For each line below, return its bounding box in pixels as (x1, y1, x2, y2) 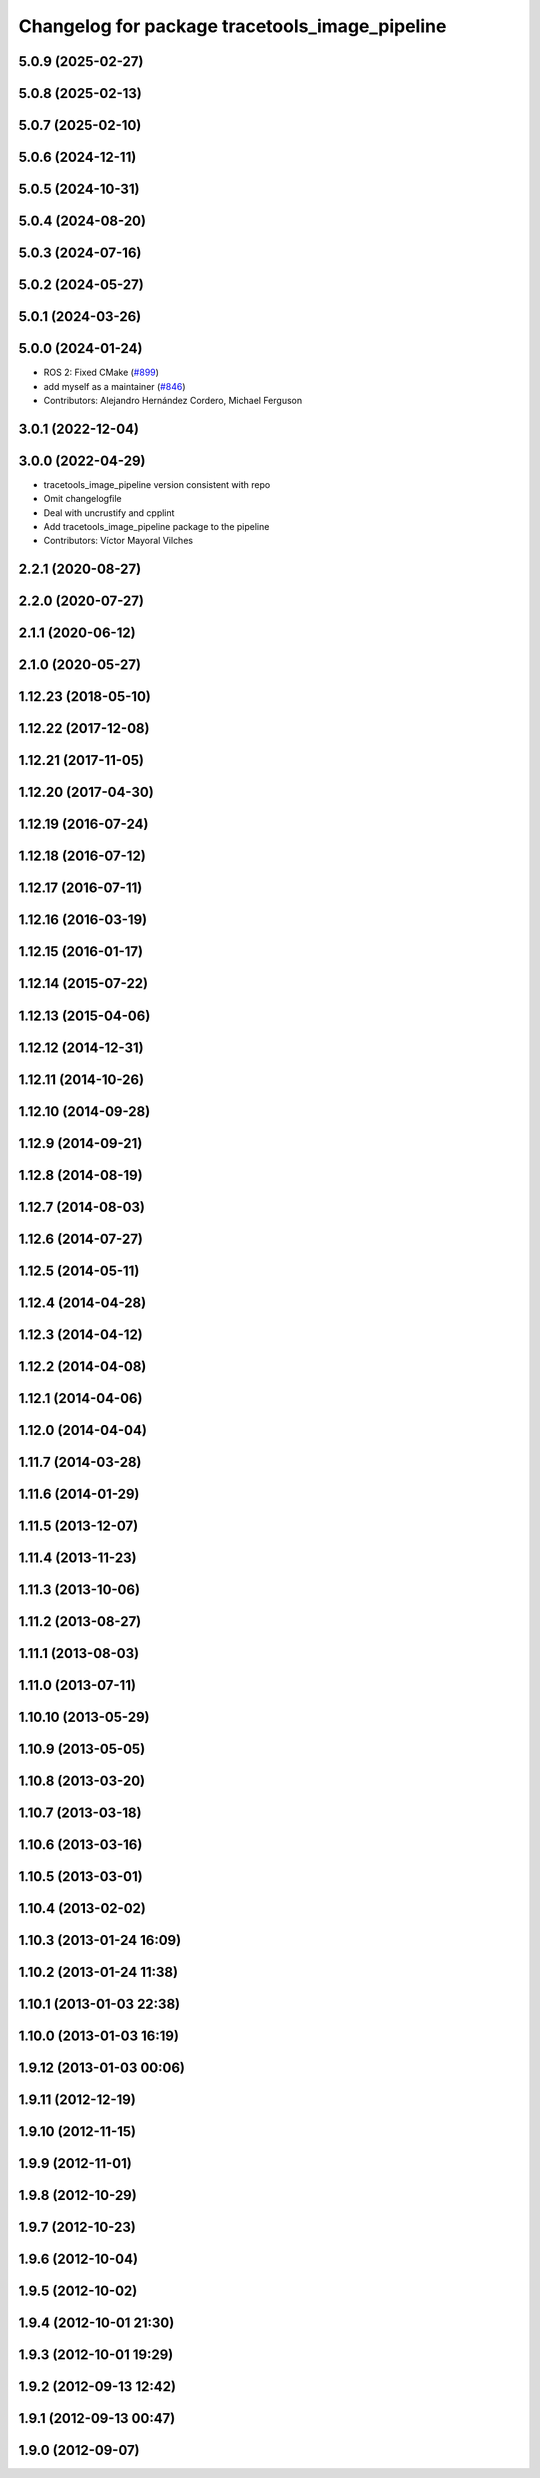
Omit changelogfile (43, 493, 122, 505)
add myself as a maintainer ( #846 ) (43, 380, 186, 392)
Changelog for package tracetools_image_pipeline (18, 15, 447, 37)
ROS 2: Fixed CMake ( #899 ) (43, 366, 160, 379)
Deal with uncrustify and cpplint (43, 506, 175, 519)
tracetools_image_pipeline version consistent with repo (43, 478, 271, 490)
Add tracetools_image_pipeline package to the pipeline (43, 521, 270, 533)
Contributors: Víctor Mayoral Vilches (43, 535, 194, 547)
